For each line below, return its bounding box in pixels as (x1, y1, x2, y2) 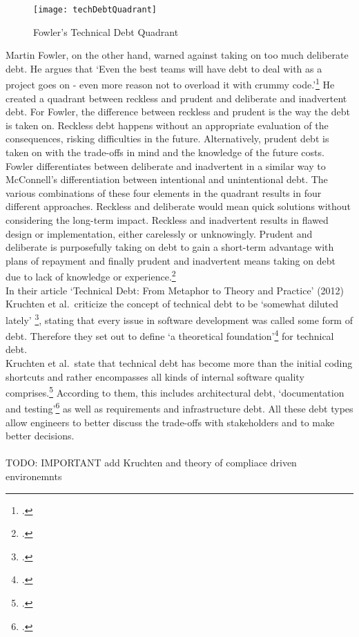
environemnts (6, 469, 62, 483)
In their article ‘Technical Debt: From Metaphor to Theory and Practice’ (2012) (6, 283, 345, 297)
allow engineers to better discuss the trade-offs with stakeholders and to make (6, 415, 335, 429)
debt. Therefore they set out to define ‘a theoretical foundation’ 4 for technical (6, 327, 334, 343)
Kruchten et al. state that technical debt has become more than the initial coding (6, 355, 353, 370)
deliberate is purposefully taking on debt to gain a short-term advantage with (6, 240, 334, 254)
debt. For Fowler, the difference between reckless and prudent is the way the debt (6, 104, 350, 119)
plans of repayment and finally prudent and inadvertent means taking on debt (6, 253, 336, 267)
